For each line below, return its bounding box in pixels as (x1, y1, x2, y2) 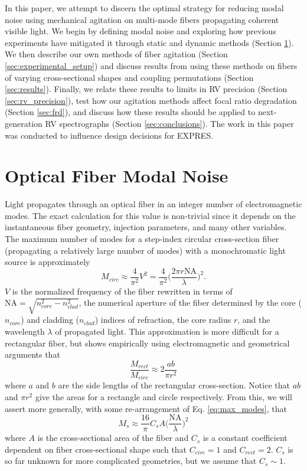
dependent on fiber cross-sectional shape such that (5, 443, 187, 455)
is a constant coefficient (203, 431, 288, 444)
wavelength (5, 325, 45, 338)
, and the (237, 313, 270, 326)
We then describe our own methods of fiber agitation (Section (5, 48, 228, 60)
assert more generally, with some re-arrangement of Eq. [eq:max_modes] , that (5, 402, 287, 414)
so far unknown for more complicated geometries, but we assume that (5, 454, 257, 467)
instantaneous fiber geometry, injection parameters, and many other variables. (5, 221, 287, 233)
